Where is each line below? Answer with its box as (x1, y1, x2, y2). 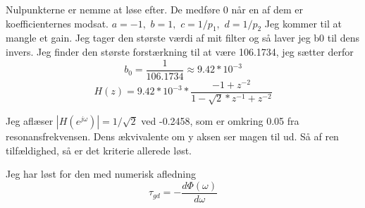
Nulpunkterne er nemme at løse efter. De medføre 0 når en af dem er (6, 2, 304, 16)
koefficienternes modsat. (6, 16, 109, 30)
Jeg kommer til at (264, 16, 342, 30)
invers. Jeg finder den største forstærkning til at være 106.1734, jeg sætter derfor (6, 44, 354, 59)
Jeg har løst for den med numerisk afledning (6, 166, 196, 181)
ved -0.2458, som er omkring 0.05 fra (141, 114, 299, 128)
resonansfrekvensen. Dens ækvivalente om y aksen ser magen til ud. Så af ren (6, 129, 339, 144)
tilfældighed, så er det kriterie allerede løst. (6, 142, 192, 157)
